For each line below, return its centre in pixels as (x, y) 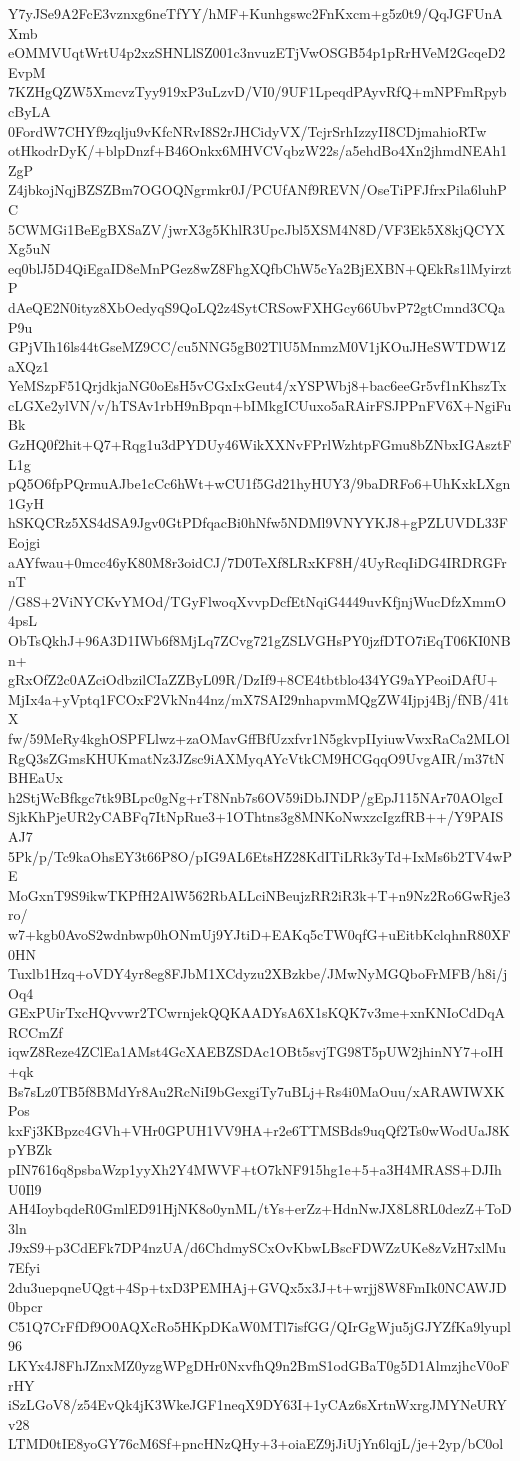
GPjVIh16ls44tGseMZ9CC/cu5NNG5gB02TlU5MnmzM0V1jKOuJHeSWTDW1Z (257, 346)
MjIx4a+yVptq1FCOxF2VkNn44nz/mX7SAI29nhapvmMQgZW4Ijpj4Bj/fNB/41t (258, 698)
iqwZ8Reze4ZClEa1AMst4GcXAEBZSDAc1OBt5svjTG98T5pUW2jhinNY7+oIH (256, 1051)
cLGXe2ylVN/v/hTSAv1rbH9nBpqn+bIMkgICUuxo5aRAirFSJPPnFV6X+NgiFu (260, 404)
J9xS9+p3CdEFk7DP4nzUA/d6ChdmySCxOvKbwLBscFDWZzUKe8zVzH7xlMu (257, 1247)
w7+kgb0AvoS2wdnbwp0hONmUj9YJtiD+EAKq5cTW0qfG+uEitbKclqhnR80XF (259, 933)
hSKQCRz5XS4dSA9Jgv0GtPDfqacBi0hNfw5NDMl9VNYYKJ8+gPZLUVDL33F (258, 522)
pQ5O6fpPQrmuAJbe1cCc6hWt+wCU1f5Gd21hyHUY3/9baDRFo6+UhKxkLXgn (259, 483)
